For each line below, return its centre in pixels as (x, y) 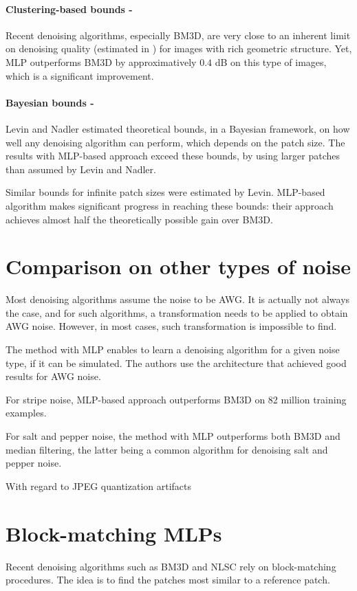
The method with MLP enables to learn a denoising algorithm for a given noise (173, 349)
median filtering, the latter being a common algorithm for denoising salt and (167, 449)
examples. (26, 413)
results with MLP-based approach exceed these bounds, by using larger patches (173, 156)
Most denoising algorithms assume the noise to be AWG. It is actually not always (178, 299)
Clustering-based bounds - (69, 9)
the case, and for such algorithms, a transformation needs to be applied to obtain (177, 312)
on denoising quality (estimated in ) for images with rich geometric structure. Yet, (179, 48)
